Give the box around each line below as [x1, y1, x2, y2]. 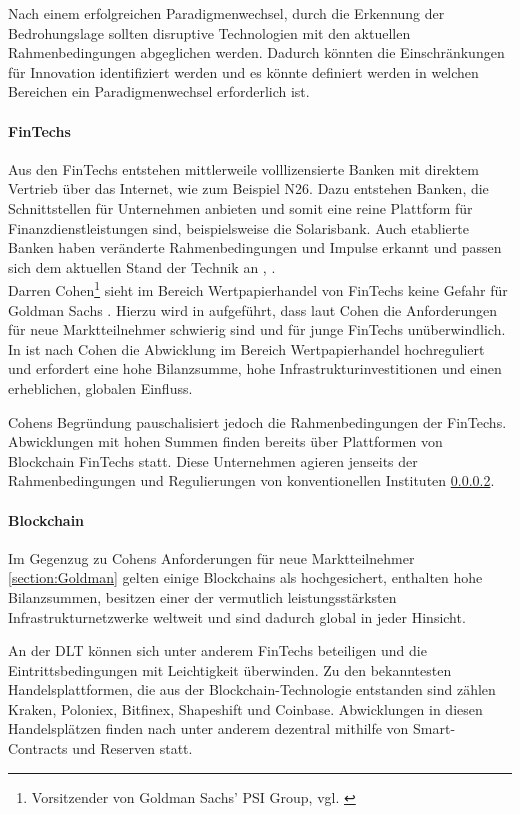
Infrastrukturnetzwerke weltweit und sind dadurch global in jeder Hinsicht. [8, 606, 466, 627]
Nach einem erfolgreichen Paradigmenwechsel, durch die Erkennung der [8, 3, 445, 23]
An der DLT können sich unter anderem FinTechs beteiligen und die [8, 640, 427, 661]
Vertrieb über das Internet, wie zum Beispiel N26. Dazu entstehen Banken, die [8, 178, 489, 199]
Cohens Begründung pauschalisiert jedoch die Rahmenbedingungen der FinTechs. [8, 411, 507, 432]
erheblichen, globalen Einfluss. [8, 377, 193, 398]
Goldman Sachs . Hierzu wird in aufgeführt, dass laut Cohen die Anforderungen [8, 299, 498, 320]
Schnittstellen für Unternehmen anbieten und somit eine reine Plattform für [8, 197, 473, 218]
